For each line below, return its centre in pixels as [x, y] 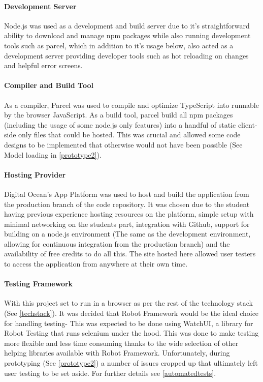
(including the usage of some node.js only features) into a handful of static [120, 124]
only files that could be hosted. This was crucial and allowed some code [129, 135]
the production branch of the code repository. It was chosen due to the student [127, 204]
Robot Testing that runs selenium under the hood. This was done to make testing [131, 333]
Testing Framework [39, 284]
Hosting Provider [35, 174]
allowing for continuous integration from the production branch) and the [117, 243]
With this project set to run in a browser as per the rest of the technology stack [128, 303]
